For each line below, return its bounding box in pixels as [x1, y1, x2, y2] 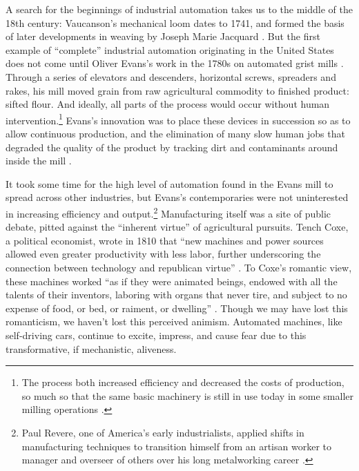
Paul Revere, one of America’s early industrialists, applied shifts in [21, 425, 304, 439]
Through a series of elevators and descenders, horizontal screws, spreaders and [6, 69, 336, 84]
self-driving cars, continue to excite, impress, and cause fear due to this [6, 327, 307, 342]
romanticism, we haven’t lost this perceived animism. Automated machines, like [6, 314, 342, 329]
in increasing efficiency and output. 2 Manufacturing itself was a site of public [6, 204, 331, 220]
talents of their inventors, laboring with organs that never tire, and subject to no [6, 287, 347, 302]
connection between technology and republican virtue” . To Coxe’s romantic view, [6, 260, 352, 274]
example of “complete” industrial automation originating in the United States [6, 42, 334, 57]
